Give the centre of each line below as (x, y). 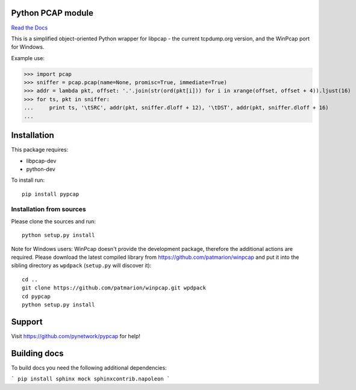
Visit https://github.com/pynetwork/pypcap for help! (76, 336)
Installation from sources (49, 209)
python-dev (41, 169)
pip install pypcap (51, 194)
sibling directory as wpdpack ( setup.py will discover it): (81, 265)
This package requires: (40, 150)
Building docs (37, 353)
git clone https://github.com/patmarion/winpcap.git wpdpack (114, 288)
